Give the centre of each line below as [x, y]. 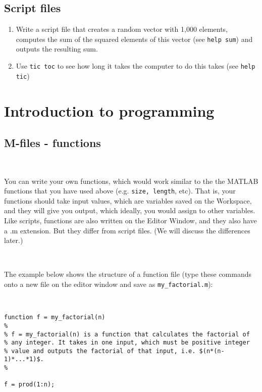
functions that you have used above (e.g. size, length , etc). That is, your [120, 191]
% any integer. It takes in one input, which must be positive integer [127, 343]
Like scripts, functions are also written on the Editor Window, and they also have [130, 220]
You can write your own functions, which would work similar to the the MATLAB [131, 181]
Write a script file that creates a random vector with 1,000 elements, [122, 29]
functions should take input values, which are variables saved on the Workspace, [128, 200]
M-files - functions [53, 143]
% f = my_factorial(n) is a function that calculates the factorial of [127, 334]
